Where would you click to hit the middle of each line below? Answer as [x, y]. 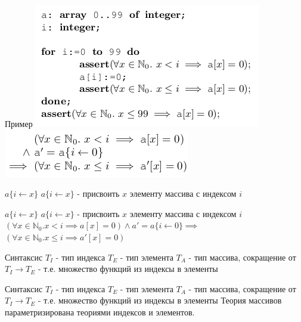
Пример [19, 123]
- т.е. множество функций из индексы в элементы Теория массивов [160, 300]
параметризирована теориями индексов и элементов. [100, 312]
